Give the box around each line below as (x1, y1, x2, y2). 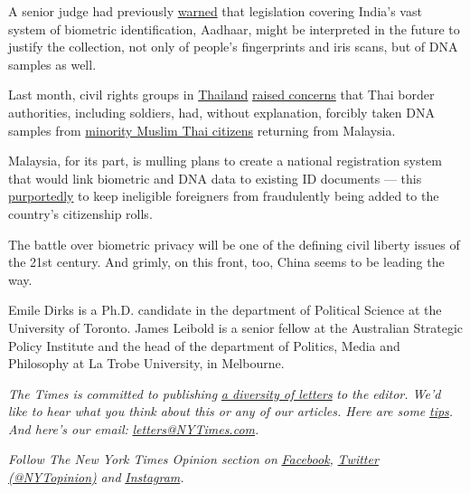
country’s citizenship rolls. (8, 204, 153, 223)
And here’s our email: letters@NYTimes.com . (8, 419, 259, 438)
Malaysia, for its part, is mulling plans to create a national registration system (8, 151, 442, 170)
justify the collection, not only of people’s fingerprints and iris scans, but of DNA (8, 37, 458, 56)
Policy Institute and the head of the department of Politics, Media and (8, 336, 400, 355)
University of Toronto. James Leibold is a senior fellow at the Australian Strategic (8, 318, 464, 337)
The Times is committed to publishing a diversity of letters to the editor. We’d (8, 384, 441, 403)
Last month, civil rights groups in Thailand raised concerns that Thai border (8, 85, 435, 104)
